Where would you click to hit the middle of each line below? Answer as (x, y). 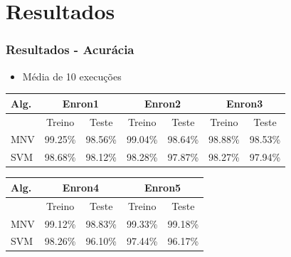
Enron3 (245, 103)
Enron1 (81, 103)
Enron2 (163, 103)
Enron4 (81, 187)
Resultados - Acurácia (70, 49)
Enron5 (163, 187)
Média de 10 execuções (72, 76)
